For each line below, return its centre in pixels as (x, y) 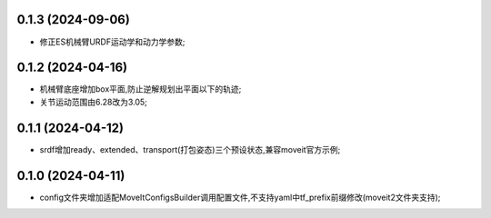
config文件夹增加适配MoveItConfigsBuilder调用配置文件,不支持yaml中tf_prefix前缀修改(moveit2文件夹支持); (240, 197)
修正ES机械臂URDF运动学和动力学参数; (112, 42)
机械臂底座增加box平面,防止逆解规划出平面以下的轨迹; (140, 89)
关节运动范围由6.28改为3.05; (93, 102)
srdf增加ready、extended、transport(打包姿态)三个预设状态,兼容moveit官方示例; (190, 149)
